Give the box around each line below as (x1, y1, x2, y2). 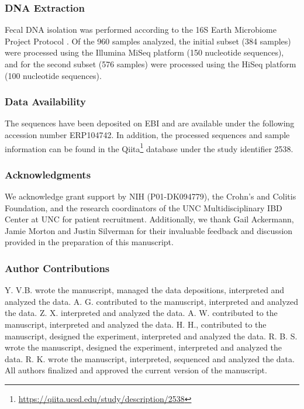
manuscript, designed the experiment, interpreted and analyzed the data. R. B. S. (5, 329, 298, 342)
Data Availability (5, 94, 86, 109)
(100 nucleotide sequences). (5, 69, 102, 81)
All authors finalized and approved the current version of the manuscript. (5, 364, 267, 376)
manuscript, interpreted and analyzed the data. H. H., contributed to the (5, 318, 267, 331)
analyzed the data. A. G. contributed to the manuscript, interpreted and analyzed (5, 295, 299, 307)
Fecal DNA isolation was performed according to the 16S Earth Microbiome (5, 23, 277, 36)
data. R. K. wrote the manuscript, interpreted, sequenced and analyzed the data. (5, 352, 295, 365)
